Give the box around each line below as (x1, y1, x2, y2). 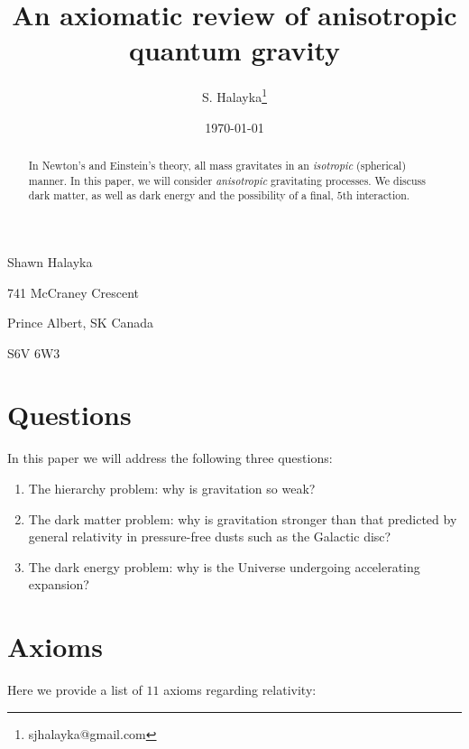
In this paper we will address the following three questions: (7, 448, 333, 467)
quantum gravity (128, 32, 341, 69)
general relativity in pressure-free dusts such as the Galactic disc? (28, 527, 391, 546)
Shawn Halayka (7, 252, 93, 271)
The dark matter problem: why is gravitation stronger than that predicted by (28, 509, 457, 528)
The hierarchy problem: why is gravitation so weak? (28, 479, 316, 498)
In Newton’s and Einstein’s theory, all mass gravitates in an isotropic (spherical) (28, 157, 407, 172)
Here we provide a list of (7, 680, 143, 699)
